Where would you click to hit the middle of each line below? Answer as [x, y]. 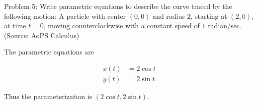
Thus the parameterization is [48, 96]
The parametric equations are [49, 52]
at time [15, 26]
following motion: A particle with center [65, 16]
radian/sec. [225, 26]
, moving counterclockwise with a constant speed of [122, 26]
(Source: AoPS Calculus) [42, 35]
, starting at [209, 16]
